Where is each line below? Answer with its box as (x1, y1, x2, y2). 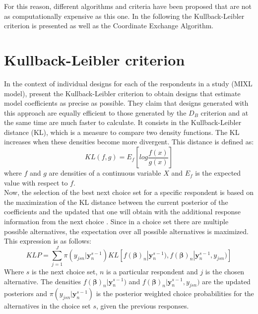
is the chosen (205, 266, 245, 276)
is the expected (195, 168, 241, 178)
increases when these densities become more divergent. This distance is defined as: (4, 136, 254, 147)
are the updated (202, 276, 251, 286)
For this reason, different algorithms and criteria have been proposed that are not (4, 1, 252, 11)
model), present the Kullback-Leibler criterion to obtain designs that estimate (4, 88, 241, 98)
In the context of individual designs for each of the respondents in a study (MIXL (4, 78, 253, 88)
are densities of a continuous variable (49, 168, 161, 178)
